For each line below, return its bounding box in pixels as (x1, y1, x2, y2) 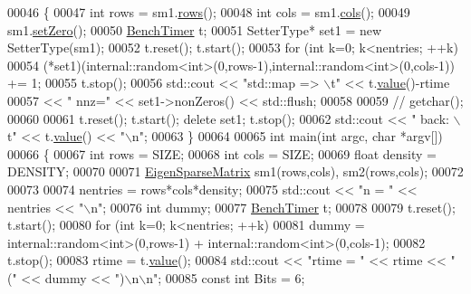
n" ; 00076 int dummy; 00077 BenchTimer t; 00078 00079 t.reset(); (91, 197, 456, 216)
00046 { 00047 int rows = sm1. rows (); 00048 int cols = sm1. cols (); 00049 (7, 3, 410, 21)
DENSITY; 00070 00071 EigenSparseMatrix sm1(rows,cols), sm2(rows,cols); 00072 (7, 162, 464, 181)
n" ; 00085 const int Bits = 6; (146, 268, 305, 287)
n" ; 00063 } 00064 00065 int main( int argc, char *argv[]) (131, 127, 443, 146)
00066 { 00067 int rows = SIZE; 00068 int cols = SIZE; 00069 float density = (7, 144, 437, 163)
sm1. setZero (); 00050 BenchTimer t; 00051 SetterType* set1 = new (7, 20, 382, 39)
